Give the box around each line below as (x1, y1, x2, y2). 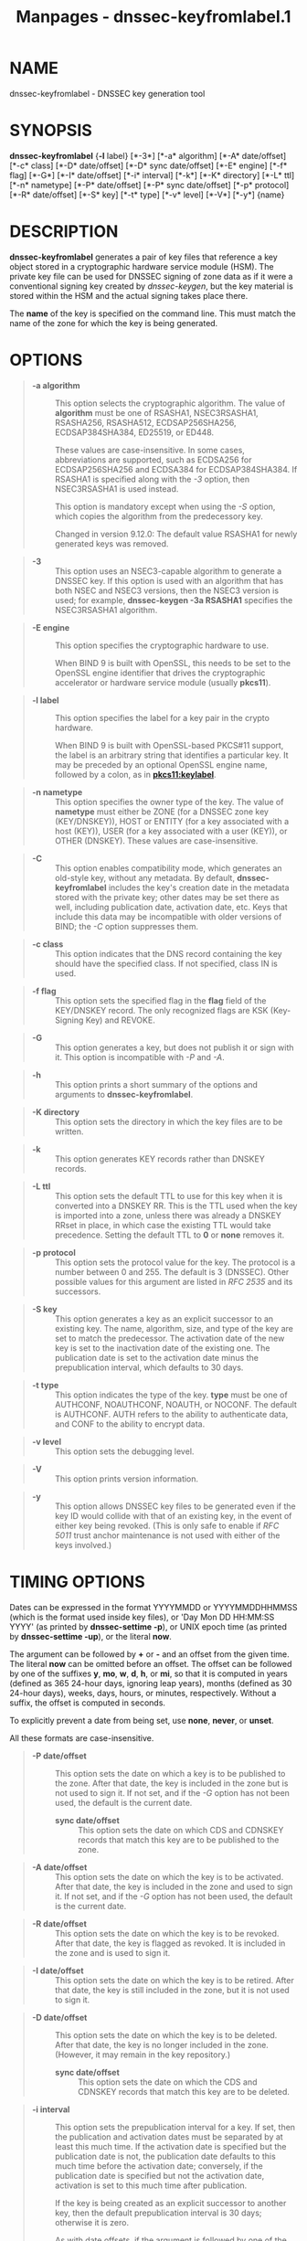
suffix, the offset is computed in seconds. (9, 1697, 166, 1708)
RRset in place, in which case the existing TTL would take (54, 1219, 271, 1230)
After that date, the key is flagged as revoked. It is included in (54, 1938, 286, 1949)
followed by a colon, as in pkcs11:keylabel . (54, 769, 217, 780)
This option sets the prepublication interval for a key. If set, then (54, 2121, 295, 2132)
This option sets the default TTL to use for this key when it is (54, 1190, 283, 1201)
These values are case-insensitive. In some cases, (54, 444, 245, 455)
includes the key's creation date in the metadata (108, 882, 290, 893)
